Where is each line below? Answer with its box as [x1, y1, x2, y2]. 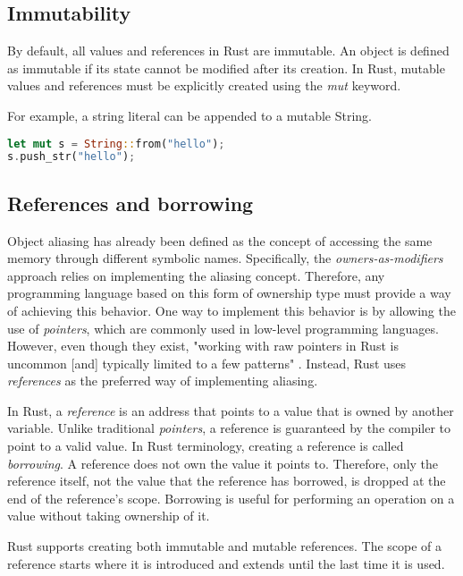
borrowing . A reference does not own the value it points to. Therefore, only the [7, 453, 439, 472]
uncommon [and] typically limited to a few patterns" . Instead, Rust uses [7, 353, 407, 372]
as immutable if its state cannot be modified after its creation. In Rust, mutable [7, 58, 445, 77]
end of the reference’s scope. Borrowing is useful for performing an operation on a [7, 488, 455, 507]
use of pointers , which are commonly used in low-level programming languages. [7, 318, 439, 337]
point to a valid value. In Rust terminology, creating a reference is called [7, 436, 404, 455]
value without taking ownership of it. [7, 506, 210, 525]
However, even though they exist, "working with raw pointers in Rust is [7, 336, 399, 355]
